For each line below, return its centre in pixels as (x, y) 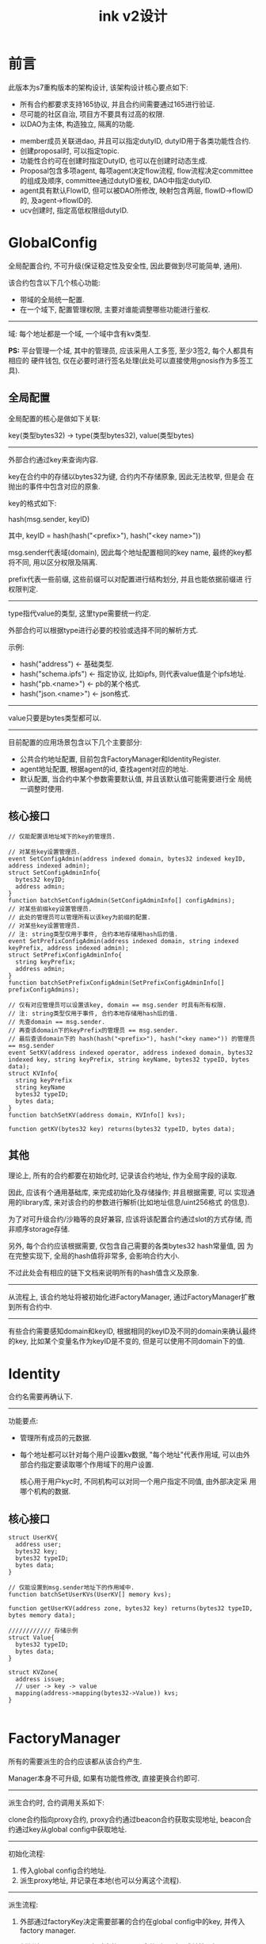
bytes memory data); (42, 1616)
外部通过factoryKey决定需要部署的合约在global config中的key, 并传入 (132, 1921)
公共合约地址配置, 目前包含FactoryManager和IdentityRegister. (120, 759)
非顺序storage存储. (39, 1229)
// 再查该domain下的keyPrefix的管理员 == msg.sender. (93, 1030)
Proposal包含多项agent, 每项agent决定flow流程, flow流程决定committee (136, 171)
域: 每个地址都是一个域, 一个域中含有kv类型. (80, 333)
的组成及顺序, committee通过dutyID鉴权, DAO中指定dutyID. (116, 180)
